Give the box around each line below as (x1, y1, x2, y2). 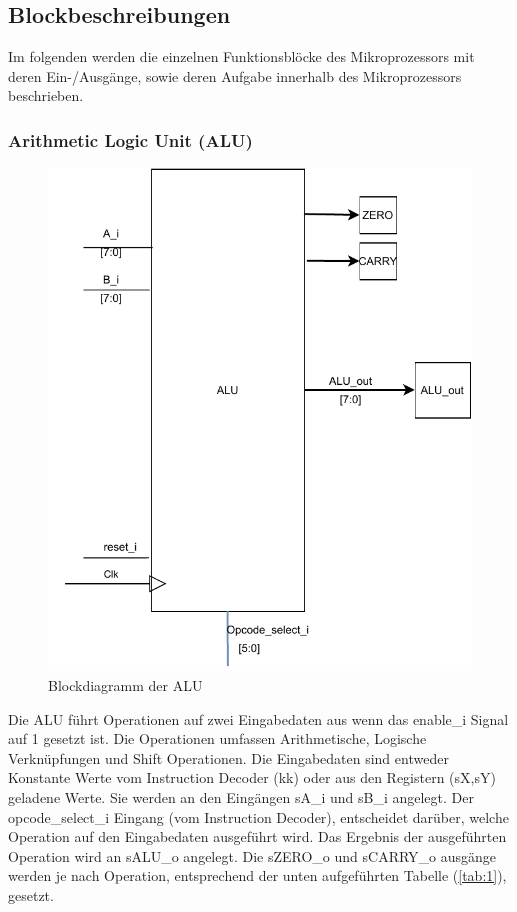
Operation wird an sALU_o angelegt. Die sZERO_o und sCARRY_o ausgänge (8, 845, 497, 866)
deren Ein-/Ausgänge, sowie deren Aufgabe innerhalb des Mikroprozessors (8, 65, 462, 86)
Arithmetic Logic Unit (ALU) (8, 127, 253, 152)
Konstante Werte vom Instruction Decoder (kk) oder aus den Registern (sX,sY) (8, 767, 496, 788)
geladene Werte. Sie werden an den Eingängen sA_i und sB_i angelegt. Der (8, 787, 474, 808)
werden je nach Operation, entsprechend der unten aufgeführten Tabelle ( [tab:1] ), (8, 865, 507, 886)
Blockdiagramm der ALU (48, 675, 203, 696)
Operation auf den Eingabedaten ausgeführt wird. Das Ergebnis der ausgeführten (8, 826, 507, 847)
